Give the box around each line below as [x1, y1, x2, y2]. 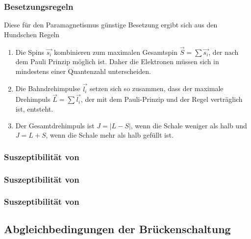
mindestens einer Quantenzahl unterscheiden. [15, 66, 151, 76]
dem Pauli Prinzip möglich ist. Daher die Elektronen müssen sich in [15, 56, 219, 67]
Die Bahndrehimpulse [15, 83, 80, 94]
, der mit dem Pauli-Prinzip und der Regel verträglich [80, 94, 243, 104]
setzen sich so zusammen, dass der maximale [89, 83, 224, 94]
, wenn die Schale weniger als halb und [130, 120, 247, 130]
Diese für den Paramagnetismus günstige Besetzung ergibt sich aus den [4, 20, 218, 30]
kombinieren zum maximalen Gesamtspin [54, 47, 177, 57]
